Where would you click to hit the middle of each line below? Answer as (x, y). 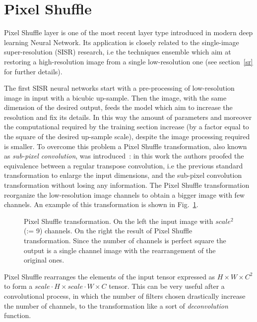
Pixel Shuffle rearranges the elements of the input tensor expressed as (110, 276)
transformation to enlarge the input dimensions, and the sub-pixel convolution (123, 175)
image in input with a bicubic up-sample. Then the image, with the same (115, 97)
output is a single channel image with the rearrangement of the (120, 250)
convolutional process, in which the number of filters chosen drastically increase (125, 295)
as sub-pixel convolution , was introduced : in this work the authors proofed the (124, 156)
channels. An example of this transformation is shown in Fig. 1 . (101, 204)
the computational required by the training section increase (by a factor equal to (127, 127)
